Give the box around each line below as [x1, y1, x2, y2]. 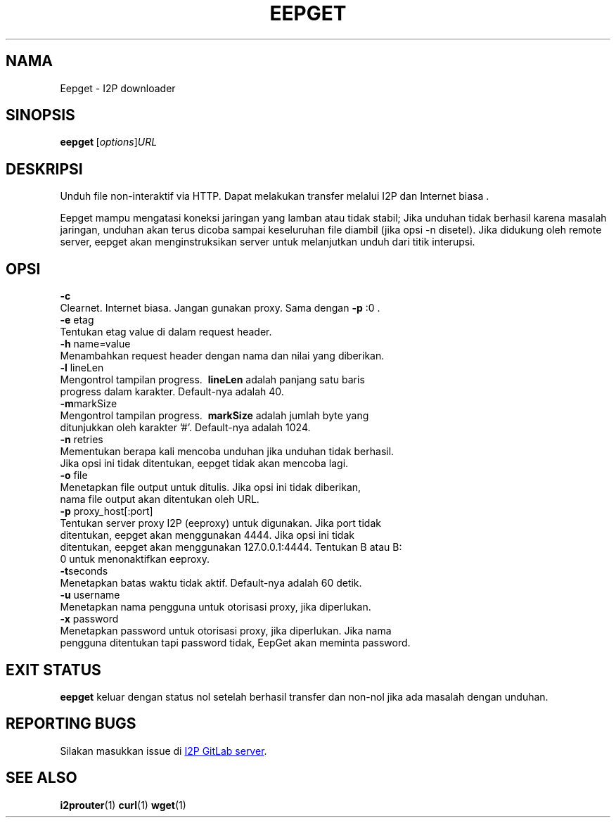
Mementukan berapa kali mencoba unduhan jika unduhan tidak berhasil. [60, 445, 394, 458]
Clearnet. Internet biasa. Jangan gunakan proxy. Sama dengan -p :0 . [60, 302, 380, 314]
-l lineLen [60, 362, 104, 374]
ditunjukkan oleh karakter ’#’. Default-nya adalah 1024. [60, 421, 311, 434]
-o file [60, 469, 88, 482]
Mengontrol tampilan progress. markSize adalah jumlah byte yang [60, 409, 369, 422]
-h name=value [60, 338, 131, 350]
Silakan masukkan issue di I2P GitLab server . [60, 744, 267, 757]
